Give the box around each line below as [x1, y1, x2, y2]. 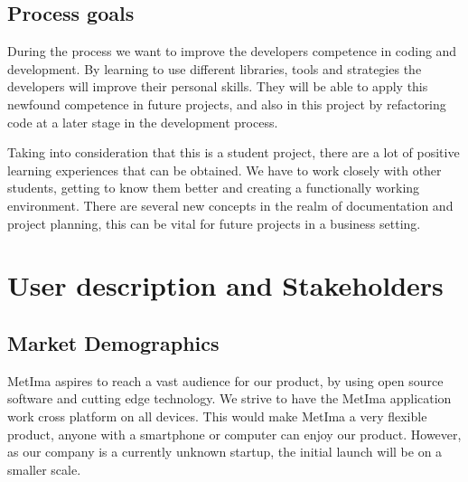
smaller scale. [7, 459, 81, 478]
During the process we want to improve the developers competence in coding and [7, 42, 457, 61]
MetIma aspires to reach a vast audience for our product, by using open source [7, 371, 444, 390]
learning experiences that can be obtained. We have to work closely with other [7, 160, 442, 179]
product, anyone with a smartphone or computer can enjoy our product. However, [7, 424, 462, 443]
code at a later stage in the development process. [7, 112, 278, 131]
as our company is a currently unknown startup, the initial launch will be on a [7, 442, 443, 461]
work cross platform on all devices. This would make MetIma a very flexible [7, 406, 427, 425]
